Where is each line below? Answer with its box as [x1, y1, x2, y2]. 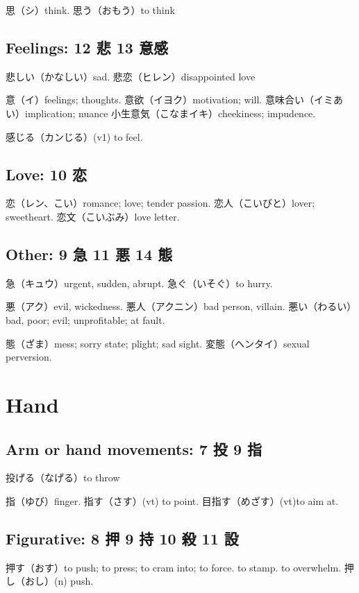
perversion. [6, 350, 52, 364]
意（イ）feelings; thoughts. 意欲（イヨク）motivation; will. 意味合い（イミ [6, 92, 333, 107]
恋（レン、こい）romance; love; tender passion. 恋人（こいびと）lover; [6, 196, 315, 210]
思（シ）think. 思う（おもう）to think [6, 3, 175, 17]
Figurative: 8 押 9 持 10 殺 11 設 [6, 527, 239, 549]
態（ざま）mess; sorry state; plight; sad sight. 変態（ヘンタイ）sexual [6, 336, 310, 350]
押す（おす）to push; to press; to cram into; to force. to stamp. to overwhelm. [6, 560, 342, 574]
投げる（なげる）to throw [6, 470, 120, 485]
